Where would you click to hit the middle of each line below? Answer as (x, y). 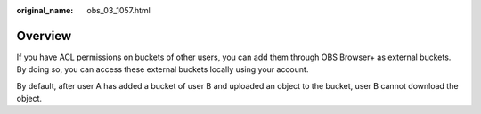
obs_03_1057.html (119, 10)
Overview (44, 36)
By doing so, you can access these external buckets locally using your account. (163, 69)
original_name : (45, 10)
